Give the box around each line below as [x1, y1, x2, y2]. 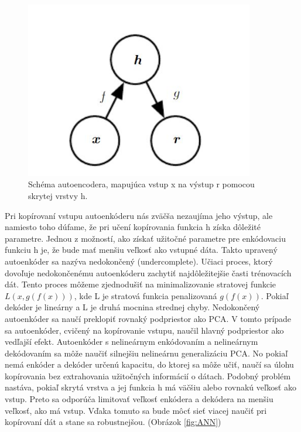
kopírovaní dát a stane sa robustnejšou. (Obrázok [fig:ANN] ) [5, 416, 221, 428]
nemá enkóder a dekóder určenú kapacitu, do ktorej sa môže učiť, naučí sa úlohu [5, 358, 294, 371]
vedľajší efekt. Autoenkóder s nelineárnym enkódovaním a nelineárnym [5, 335, 258, 348]
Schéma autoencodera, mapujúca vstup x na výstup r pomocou [28, 178, 255, 190]
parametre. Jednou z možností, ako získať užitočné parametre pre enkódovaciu [5, 232, 286, 244]
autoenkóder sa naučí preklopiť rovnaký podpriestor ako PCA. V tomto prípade [5, 312, 292, 324]
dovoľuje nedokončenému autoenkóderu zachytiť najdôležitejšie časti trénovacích [5, 266, 292, 279]
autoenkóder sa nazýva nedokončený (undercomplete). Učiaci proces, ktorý [5, 255, 273, 267]
